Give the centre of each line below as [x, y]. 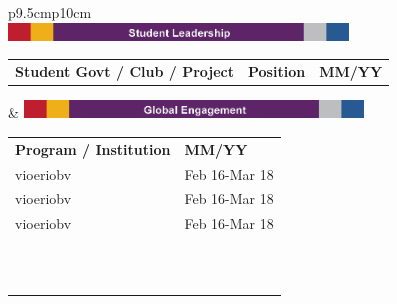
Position [277, 71]
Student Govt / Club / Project [124, 71]
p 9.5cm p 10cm [50, 12]
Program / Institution [93, 148]
